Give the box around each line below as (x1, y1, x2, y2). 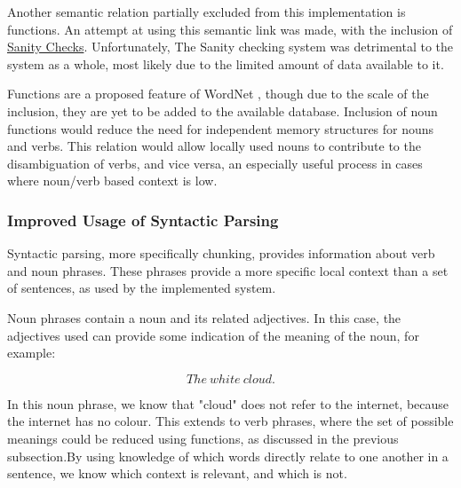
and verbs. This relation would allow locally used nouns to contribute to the (7, 137, 421, 155)
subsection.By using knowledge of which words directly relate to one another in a (7, 446, 449, 465)
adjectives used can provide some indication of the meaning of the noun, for (7, 326, 419, 344)
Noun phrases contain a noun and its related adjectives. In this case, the (7, 308, 401, 327)
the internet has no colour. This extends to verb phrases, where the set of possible (7, 412, 454, 430)
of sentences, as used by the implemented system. (7, 279, 276, 297)
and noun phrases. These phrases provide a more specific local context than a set (7, 261, 449, 279)
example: (7, 343, 56, 362)
